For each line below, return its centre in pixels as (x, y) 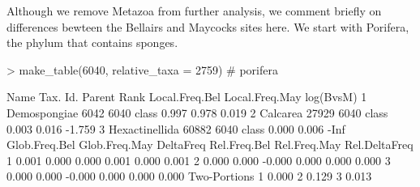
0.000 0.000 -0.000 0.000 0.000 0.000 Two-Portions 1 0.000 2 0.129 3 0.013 (189, 176)
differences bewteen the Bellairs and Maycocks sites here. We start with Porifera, (208, 26)
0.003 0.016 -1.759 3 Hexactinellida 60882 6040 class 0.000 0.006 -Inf (176, 128)
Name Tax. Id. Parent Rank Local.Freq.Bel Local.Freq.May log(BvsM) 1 (187, 97)
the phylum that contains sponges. (92, 42)
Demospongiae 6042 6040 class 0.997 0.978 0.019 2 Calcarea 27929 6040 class (197, 112)
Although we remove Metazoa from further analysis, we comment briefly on (194, 11)
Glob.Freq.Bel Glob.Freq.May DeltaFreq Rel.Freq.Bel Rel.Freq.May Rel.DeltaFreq (210, 144)
